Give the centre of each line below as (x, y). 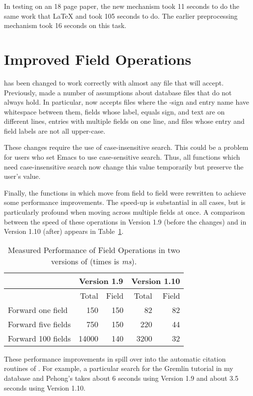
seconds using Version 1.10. (45, 387)
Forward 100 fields (39, 338)
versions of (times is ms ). (94, 261)
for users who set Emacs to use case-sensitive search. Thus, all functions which (122, 157)
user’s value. (22, 176)
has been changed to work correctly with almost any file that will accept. (114, 82)
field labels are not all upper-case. (55, 130)
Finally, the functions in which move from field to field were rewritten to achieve (125, 192)
